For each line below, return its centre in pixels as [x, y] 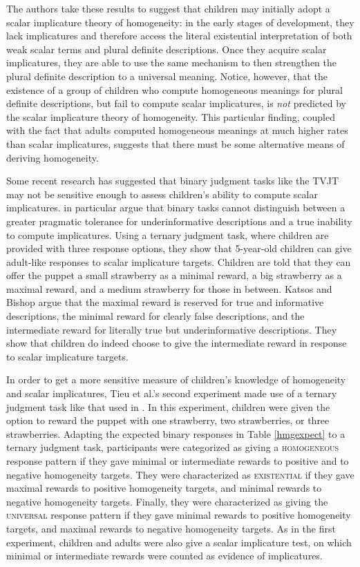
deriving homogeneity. [53, 157]
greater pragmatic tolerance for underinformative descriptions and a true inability [179, 221]
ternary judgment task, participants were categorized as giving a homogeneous [173, 447]
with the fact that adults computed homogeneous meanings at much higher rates [177, 130]
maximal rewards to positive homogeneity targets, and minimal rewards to [164, 488]
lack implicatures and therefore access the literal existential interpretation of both [179, 36]
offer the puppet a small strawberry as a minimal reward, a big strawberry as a [174, 275]
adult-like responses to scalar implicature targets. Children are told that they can [179, 261]
